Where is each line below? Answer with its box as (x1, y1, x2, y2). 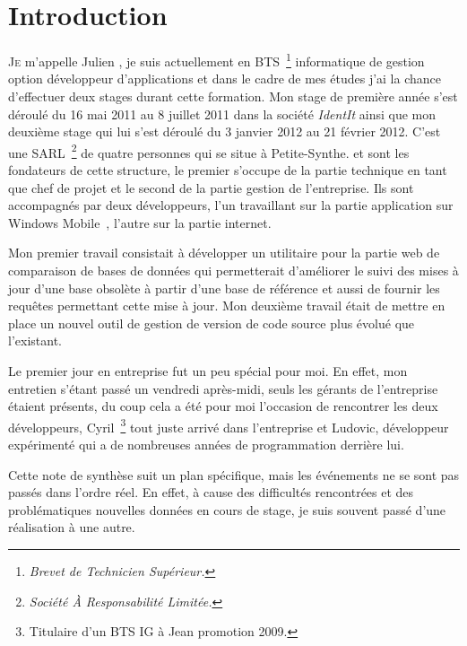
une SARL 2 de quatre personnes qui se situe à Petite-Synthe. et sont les (8, 140, 410, 161)
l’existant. (8, 331, 62, 350)
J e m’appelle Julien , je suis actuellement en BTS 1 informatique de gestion (8, 49, 425, 70)
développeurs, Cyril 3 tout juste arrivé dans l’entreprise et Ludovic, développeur (8, 415, 449, 436)
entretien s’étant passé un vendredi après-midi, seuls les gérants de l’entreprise (8, 379, 438, 397)
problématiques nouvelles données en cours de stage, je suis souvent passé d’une (8, 500, 446, 519)
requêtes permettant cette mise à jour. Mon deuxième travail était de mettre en (8, 296, 445, 315)
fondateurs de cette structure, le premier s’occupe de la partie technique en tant (8, 161, 447, 179)
